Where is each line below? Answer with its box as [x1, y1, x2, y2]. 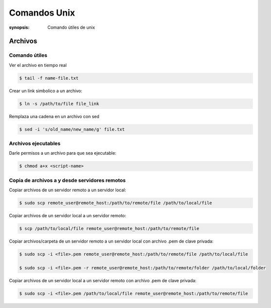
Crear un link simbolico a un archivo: [9, 88, 82, 94]
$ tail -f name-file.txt [19, 75, 79, 81]
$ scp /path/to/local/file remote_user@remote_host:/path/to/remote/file [19, 226, 199, 231]
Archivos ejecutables [9, 140, 61, 146]
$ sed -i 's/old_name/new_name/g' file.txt [19, 126, 125, 132]
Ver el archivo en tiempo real [9, 62, 67, 68]
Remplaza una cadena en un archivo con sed [9, 113, 99, 119]
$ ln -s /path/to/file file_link [19, 101, 99, 106]
